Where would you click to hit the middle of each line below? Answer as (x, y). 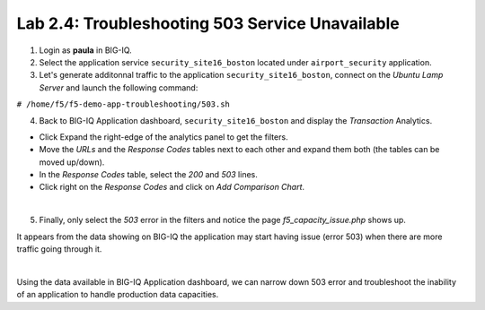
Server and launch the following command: (119, 87)
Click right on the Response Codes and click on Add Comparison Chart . (172, 187)
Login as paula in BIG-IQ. (85, 50)
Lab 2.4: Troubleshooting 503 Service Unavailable (208, 23)
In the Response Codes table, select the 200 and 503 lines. (148, 175)
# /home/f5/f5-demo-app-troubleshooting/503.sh (123, 104)
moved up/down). (72, 162)
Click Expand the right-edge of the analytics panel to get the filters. (163, 137)
